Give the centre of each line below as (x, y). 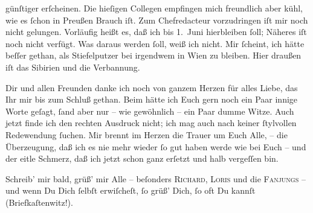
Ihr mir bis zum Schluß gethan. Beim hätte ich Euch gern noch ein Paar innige (152, 99)
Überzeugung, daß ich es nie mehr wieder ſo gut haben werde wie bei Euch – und (156, 146)
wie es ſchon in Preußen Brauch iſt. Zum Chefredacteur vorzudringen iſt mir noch (157, 20)
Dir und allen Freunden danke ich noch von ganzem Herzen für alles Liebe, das (152, 87)
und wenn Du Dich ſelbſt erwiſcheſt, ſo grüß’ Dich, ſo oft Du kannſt (131, 190)
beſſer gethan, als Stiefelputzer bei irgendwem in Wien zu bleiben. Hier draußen (153, 55)
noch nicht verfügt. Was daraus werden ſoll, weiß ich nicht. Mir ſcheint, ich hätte (155, 43)
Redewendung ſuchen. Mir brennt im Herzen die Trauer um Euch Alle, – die (147, 134)
